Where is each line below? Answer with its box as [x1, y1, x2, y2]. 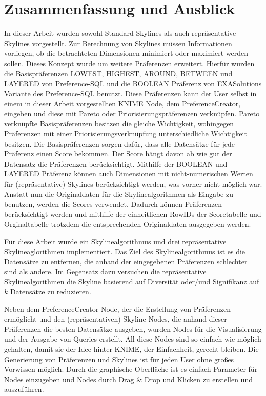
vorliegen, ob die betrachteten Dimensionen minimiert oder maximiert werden [4, 48, 249, 58]
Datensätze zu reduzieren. [10, 286, 91, 296]
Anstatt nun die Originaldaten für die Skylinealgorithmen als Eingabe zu [4, 188, 233, 199]
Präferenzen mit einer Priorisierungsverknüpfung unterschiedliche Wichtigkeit [4, 128, 247, 139]
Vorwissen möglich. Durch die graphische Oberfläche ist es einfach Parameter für [4, 364, 258, 374]
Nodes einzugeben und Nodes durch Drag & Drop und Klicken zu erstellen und [4, 373, 253, 384]
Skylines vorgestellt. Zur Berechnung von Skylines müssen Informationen [4, 37, 232, 48]
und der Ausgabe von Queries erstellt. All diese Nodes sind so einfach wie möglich [4, 333, 261, 344]
